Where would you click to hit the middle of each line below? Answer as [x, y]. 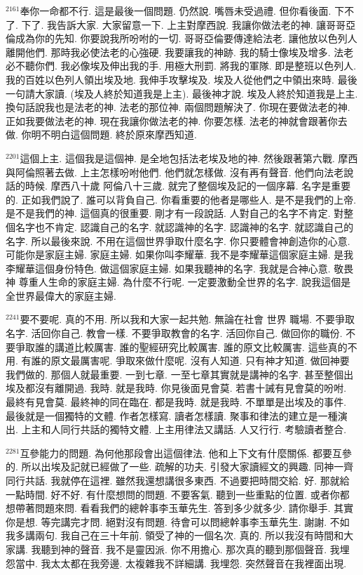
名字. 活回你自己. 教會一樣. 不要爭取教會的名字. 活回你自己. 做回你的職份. [174, 333]
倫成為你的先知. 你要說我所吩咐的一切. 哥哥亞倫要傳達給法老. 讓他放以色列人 [181, 38]
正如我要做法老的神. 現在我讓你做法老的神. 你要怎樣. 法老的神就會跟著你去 [177, 120]
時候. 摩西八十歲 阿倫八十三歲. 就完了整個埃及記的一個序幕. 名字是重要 [188, 186]
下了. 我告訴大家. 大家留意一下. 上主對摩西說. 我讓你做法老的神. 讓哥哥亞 [189, 24]
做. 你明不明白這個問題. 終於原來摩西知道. [101, 134]
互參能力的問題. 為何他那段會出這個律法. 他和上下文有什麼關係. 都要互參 [186, 452]
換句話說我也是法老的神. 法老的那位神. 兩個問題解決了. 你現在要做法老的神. [178, 107]
